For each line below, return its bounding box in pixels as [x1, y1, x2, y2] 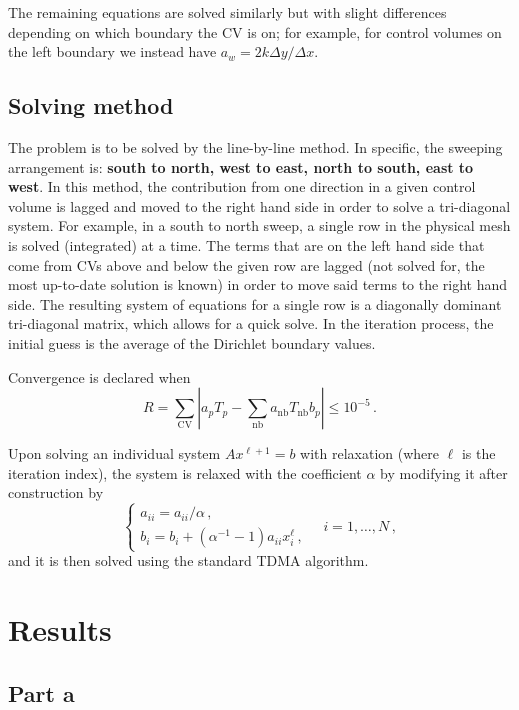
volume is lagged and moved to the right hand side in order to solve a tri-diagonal [8, 195, 511, 216]
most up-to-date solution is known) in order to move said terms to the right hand [8, 274, 508, 295]
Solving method [8, 90, 174, 121]
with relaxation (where [300, 443, 440, 464]
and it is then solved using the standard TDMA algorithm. [8, 550, 369, 571]
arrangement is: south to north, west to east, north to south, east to [8, 156, 474, 177]
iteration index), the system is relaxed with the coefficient [8, 462, 362, 483]
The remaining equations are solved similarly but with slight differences [8, 2, 447, 22]
